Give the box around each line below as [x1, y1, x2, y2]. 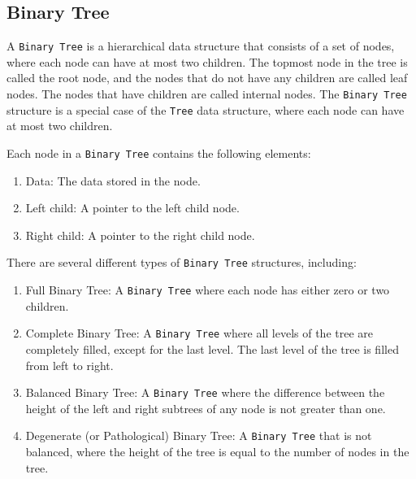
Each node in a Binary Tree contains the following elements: [6, 144, 311, 161]
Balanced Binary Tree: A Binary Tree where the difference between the [25, 384, 385, 401]
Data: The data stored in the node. [25, 172, 201, 189]
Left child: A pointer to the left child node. [25, 199, 240, 216]
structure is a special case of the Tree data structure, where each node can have [6, 101, 405, 118]
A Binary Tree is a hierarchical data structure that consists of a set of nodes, [6, 37, 395, 54]
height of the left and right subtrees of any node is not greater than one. [25, 399, 386, 416]
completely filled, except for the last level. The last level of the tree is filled [25, 340, 399, 357]
